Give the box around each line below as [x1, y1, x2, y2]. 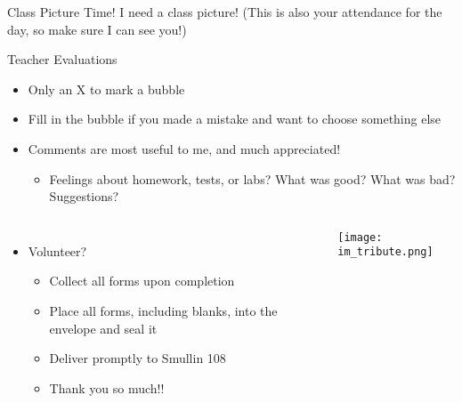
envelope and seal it [49, 318, 158, 337]
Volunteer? [28, 241, 87, 260]
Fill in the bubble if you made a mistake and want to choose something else [28, 109, 442, 128]
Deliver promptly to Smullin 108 [49, 349, 226, 367]
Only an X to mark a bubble [28, 79, 185, 98]
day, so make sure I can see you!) [7, 20, 187, 38]
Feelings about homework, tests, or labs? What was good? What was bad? [49, 169, 456, 188]
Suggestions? [49, 187, 119, 206]
